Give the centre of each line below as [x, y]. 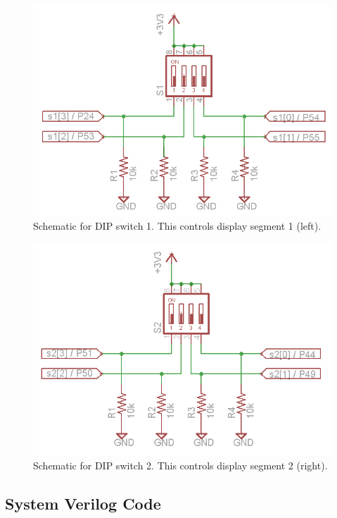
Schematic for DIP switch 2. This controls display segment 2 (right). [180, 465]
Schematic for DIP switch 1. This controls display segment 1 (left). [177, 226]
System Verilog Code [83, 504]
